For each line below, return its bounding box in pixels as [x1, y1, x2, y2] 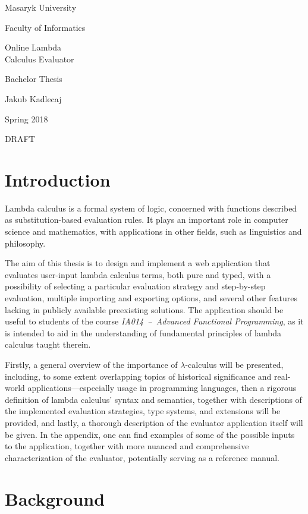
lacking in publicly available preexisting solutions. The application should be [5, 303, 284, 316]
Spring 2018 [5, 112, 48, 125]
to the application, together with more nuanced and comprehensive [5, 440, 249, 452]
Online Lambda [5, 41, 62, 53]
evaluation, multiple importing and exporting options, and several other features [5, 292, 298, 304]
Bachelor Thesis [5, 72, 62, 85]
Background [5, 486, 105, 510]
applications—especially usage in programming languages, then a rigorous [27, 381, 297, 394]
